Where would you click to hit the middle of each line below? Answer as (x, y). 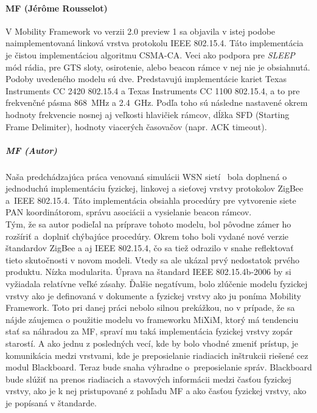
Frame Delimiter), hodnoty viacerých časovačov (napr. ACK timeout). (136, 126)
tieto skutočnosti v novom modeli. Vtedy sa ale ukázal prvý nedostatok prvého (152, 259)
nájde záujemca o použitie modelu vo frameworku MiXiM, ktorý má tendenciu (152, 319)
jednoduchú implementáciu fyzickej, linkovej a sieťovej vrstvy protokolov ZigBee (155, 188)
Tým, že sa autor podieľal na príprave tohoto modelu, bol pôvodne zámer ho (148, 224)
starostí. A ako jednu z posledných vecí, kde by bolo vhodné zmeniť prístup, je (152, 343)
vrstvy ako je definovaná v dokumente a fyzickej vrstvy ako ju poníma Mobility (153, 295)
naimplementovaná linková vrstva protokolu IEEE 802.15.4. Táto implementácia (155, 43)
